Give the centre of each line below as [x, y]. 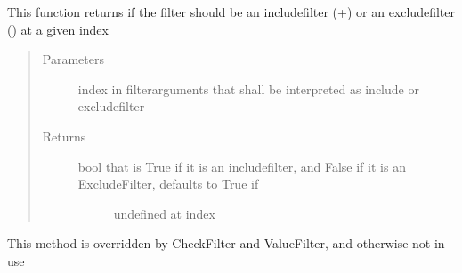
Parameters [73, 59]
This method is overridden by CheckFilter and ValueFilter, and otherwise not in [226, 243]
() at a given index [58, 29]
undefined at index [164, 213]
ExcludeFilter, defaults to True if [168, 184]
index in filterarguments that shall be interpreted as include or [248, 88]
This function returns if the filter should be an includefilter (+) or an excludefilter [231, 12]
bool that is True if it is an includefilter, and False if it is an [242, 166]
